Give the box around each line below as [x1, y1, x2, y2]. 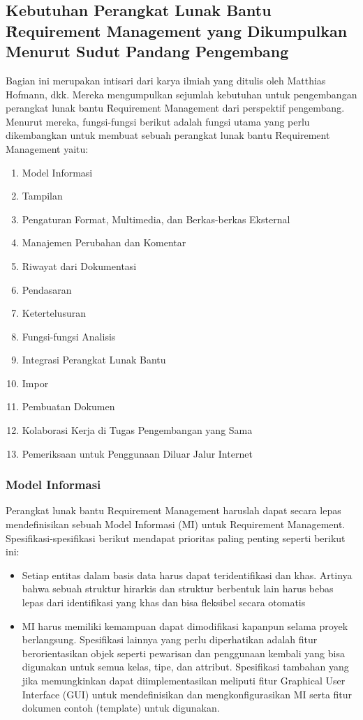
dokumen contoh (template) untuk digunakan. [22, 700, 220, 715]
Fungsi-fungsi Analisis [22, 329, 116, 343]
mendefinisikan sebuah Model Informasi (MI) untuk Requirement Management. [6, 517, 346, 532]
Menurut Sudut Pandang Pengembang [6, 40, 289, 62]
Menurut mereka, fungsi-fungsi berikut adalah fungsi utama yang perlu [6, 114, 310, 128]
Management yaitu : [6, 141, 89, 156]
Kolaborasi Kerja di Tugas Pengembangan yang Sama [22, 423, 253, 437]
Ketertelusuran [22, 306, 86, 320]
